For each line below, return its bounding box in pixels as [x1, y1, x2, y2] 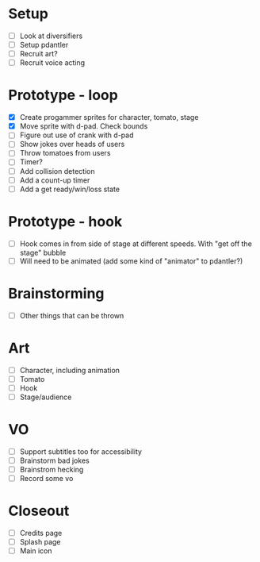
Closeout [8, 502, 70, 520]
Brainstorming [8, 284, 105, 302]
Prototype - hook [8, 212, 123, 230]
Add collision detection [19, 166, 95, 175]
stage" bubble [19, 248, 67, 257]
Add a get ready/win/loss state [19, 184, 120, 194]
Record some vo [19, 474, 74, 483]
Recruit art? [19, 49, 58, 59]
